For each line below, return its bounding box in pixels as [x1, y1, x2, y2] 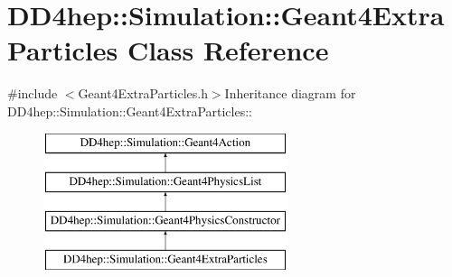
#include [7, 84, 58, 103]
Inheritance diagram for [224, 84, 356, 103]
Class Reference [127, 32, 329, 69]
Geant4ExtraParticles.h [78, 84, 208, 103]
